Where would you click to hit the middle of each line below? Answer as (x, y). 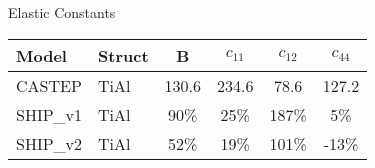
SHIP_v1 (49, 114)
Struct (123, 55)
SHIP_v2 (49, 143)
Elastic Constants (62, 12)
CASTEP (49, 85)
